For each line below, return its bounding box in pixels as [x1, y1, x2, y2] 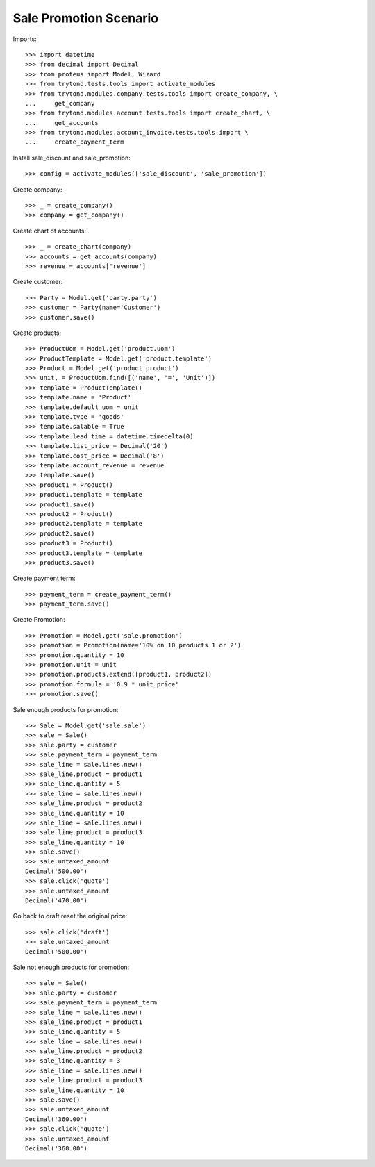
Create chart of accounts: [12, 226, 87, 235]
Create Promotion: [12, 615, 65, 624]
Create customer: [12, 278, 63, 286]
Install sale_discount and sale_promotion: [12, 154, 131, 162]
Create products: [12, 329, 62, 337]
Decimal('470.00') [25, 897, 88, 904]
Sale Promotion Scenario [12, 10, 159, 26]
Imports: [12, 35, 37, 43]
